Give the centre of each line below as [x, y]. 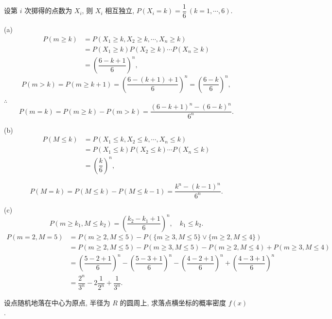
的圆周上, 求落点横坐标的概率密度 [173, 303]
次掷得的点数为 [48, 10]
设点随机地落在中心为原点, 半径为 [57, 303]
